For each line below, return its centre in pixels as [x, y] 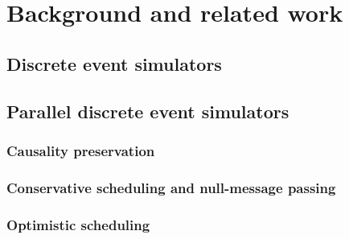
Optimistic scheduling [78, 224]
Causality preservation [81, 150]
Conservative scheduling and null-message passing [171, 187]
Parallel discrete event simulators [148, 111]
